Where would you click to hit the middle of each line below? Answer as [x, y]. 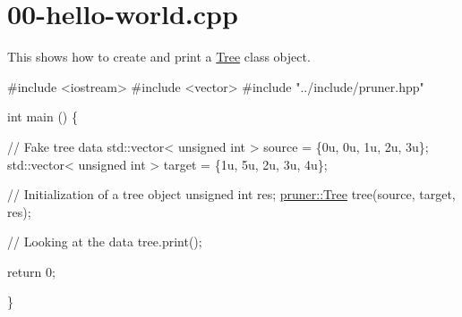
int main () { [43, 117]
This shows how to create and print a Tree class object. [159, 57]
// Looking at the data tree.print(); [105, 242]
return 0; [31, 271]
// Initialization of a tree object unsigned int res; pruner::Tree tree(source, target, [231, 194]
